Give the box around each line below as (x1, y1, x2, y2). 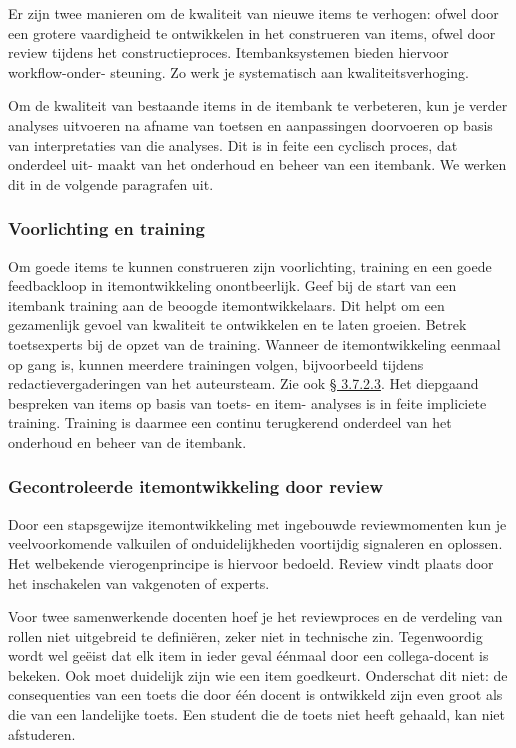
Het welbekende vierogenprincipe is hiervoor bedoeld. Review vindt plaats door (8, 552, 494, 573)
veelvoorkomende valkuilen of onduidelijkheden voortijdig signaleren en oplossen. (8, 533, 503, 554)
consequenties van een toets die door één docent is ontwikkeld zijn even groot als (8, 684, 503, 705)
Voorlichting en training (8, 216, 205, 241)
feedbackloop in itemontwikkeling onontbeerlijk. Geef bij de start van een (8, 275, 457, 296)
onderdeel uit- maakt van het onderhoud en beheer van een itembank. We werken (8, 154, 507, 175)
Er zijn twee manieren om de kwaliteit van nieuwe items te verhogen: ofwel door (8, 3, 499, 23)
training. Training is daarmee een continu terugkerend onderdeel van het (8, 412, 452, 433)
